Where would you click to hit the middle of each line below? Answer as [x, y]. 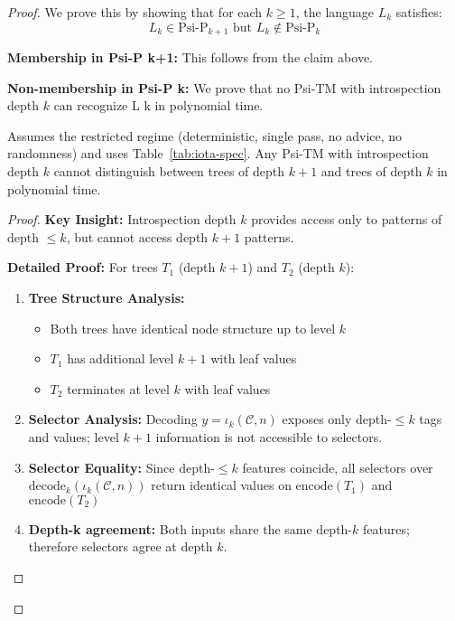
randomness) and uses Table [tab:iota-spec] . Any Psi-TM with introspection [218, 153]
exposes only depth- [337, 419]
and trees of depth [371, 171]
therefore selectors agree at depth [121, 546]
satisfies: [419, 12]
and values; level [74, 436]
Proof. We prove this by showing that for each [135, 12]
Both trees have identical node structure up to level [193, 328]
